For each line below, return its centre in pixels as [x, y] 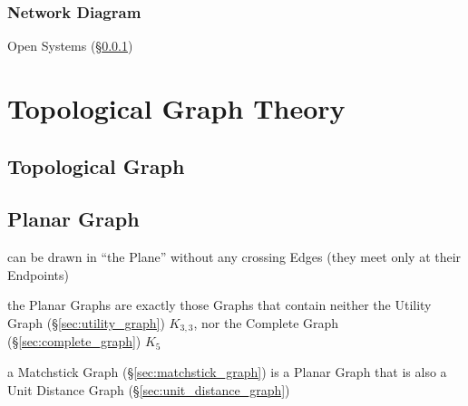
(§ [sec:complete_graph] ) [74, 341]
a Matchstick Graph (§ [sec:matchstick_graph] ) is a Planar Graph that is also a [227, 372]
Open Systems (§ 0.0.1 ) [70, 46]
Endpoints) [38, 274]
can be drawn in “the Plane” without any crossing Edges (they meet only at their [234, 257]
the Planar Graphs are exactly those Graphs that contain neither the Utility [219, 305]
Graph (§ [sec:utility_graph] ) [86, 322]
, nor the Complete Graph [266, 322]
